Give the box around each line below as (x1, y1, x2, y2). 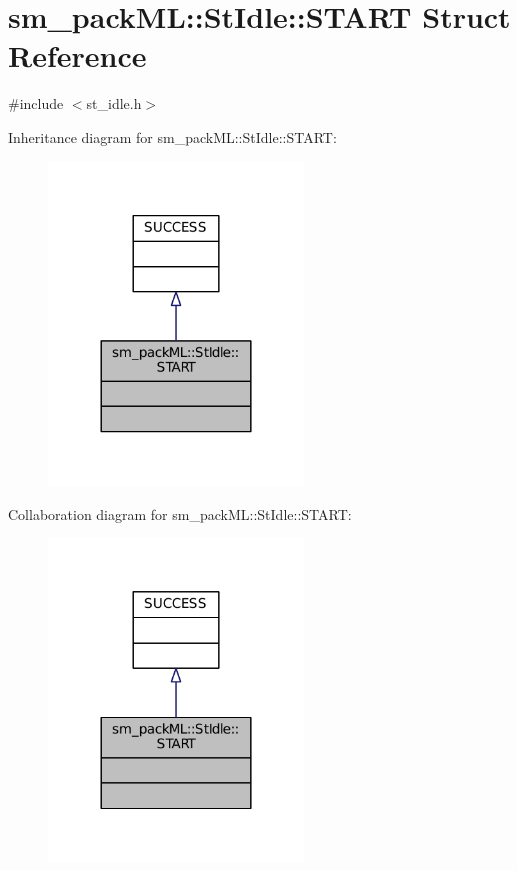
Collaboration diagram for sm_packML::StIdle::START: (8, 503, 352, 524)
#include (8, 93, 64, 114)
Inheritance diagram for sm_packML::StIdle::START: (8, 126, 337, 147)
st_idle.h (86, 93, 142, 114)
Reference (8, 35, 147, 76)
